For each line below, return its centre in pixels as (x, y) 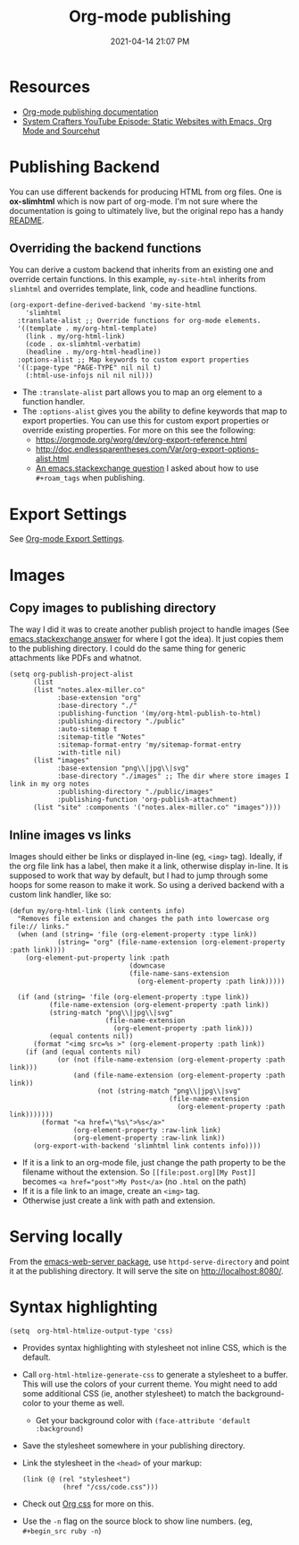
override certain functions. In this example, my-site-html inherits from (137, 279)
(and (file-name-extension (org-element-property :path (179, 1076)
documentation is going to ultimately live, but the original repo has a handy (146, 210)
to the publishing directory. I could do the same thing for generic (128, 649)
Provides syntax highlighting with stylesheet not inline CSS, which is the (154, 1348)
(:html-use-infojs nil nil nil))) (89, 376)
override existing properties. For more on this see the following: (139, 431)
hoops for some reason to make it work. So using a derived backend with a (147, 885)
